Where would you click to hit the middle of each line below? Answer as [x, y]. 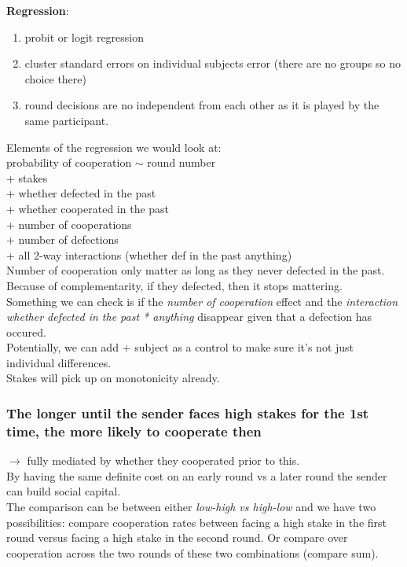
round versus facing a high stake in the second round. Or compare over [177, 538]
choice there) [55, 78]
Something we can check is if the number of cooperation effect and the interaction [202, 301]
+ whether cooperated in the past [88, 208]
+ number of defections [62, 239]
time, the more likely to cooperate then [134, 431]
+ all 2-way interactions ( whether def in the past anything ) [149, 254]
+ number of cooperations [69, 224]
